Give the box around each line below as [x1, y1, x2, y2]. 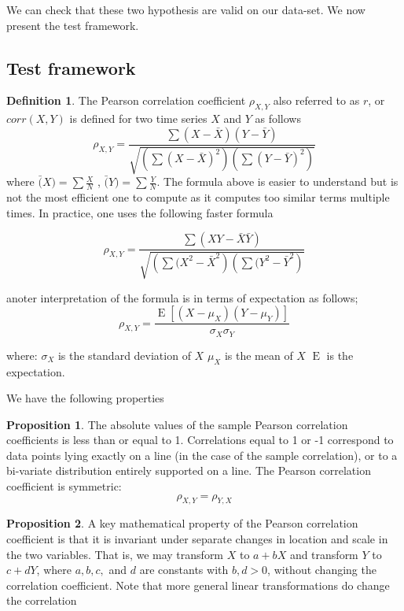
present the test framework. [6, 17, 139, 33]
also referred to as [273, 92, 360, 109]
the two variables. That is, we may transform [6, 546, 224, 562]
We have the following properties [6, 390, 164, 406]
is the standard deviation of [57, 346, 191, 363]
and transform [289, 546, 358, 562]
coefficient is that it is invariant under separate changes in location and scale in [6, 531, 388, 547]
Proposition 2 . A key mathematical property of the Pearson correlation [6, 515, 358, 531]
